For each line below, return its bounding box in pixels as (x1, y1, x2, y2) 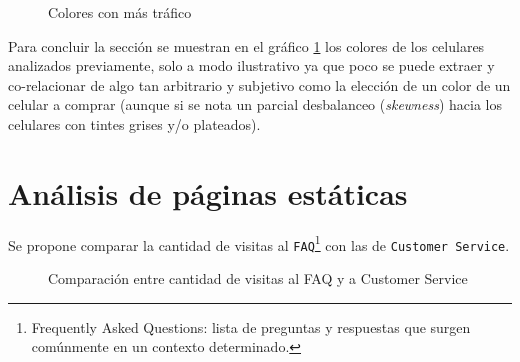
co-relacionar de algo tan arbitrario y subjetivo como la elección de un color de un (8, 74, 511, 95)
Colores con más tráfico (48, 2, 192, 22)
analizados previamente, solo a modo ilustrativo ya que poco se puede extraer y (8, 55, 495, 76)
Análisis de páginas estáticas (8, 172, 408, 213)
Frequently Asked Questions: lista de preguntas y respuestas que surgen (31, 316, 471, 337)
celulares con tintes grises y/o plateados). (8, 113, 261, 134)
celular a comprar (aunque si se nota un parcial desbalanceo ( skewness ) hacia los (8, 94, 502, 115)
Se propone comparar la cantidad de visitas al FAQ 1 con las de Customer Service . (8, 231, 510, 255)
